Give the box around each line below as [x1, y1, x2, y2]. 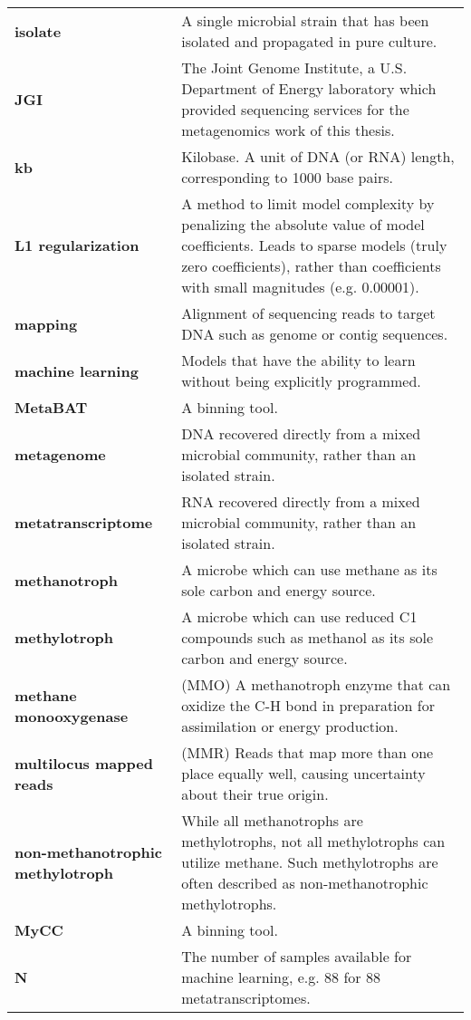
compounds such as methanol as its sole [181, 627, 434, 648]
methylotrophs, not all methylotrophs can [181, 831, 446, 852]
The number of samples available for [181, 946, 412, 967]
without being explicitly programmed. [181, 370, 421, 391]
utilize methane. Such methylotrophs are [181, 852, 438, 872]
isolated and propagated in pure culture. [181, 31, 437, 52]
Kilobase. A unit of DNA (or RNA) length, [181, 146, 455, 167]
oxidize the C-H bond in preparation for [181, 695, 435, 716]
